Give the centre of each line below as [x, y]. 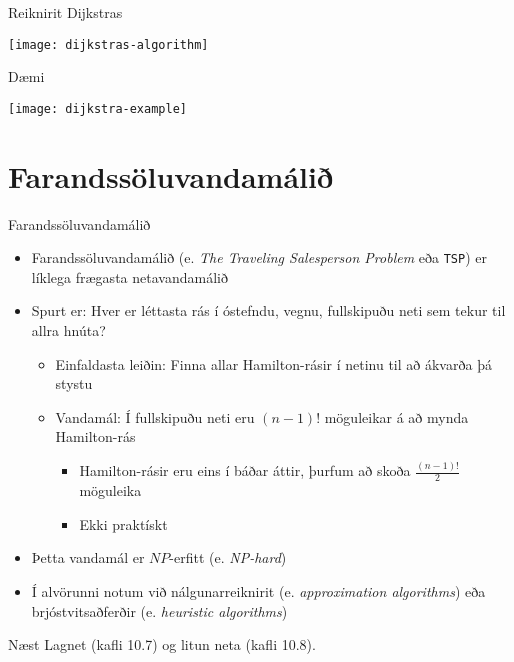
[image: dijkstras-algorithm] [108, 44]
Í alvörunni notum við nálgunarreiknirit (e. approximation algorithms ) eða [258, 590]
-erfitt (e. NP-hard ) [228, 557]
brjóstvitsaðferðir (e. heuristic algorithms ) [159, 610]
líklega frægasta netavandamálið [129, 276]
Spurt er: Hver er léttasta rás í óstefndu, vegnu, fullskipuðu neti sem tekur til [268, 310]
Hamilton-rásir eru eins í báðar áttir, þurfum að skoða [245, 470]
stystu [74, 383]
